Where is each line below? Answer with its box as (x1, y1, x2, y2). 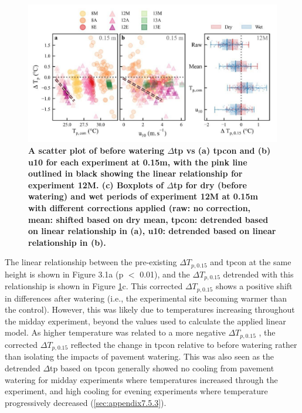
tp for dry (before (173, 178, 247, 191)
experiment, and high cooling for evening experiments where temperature (5, 385, 268, 397)
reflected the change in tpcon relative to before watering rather (70, 338, 297, 350)
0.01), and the (140, 268, 190, 280)
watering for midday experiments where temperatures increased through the (5, 373, 278, 385)
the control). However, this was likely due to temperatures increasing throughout (5, 303, 295, 316)
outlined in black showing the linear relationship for (28, 167, 243, 180)
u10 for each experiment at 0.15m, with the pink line (28, 155, 247, 168)
